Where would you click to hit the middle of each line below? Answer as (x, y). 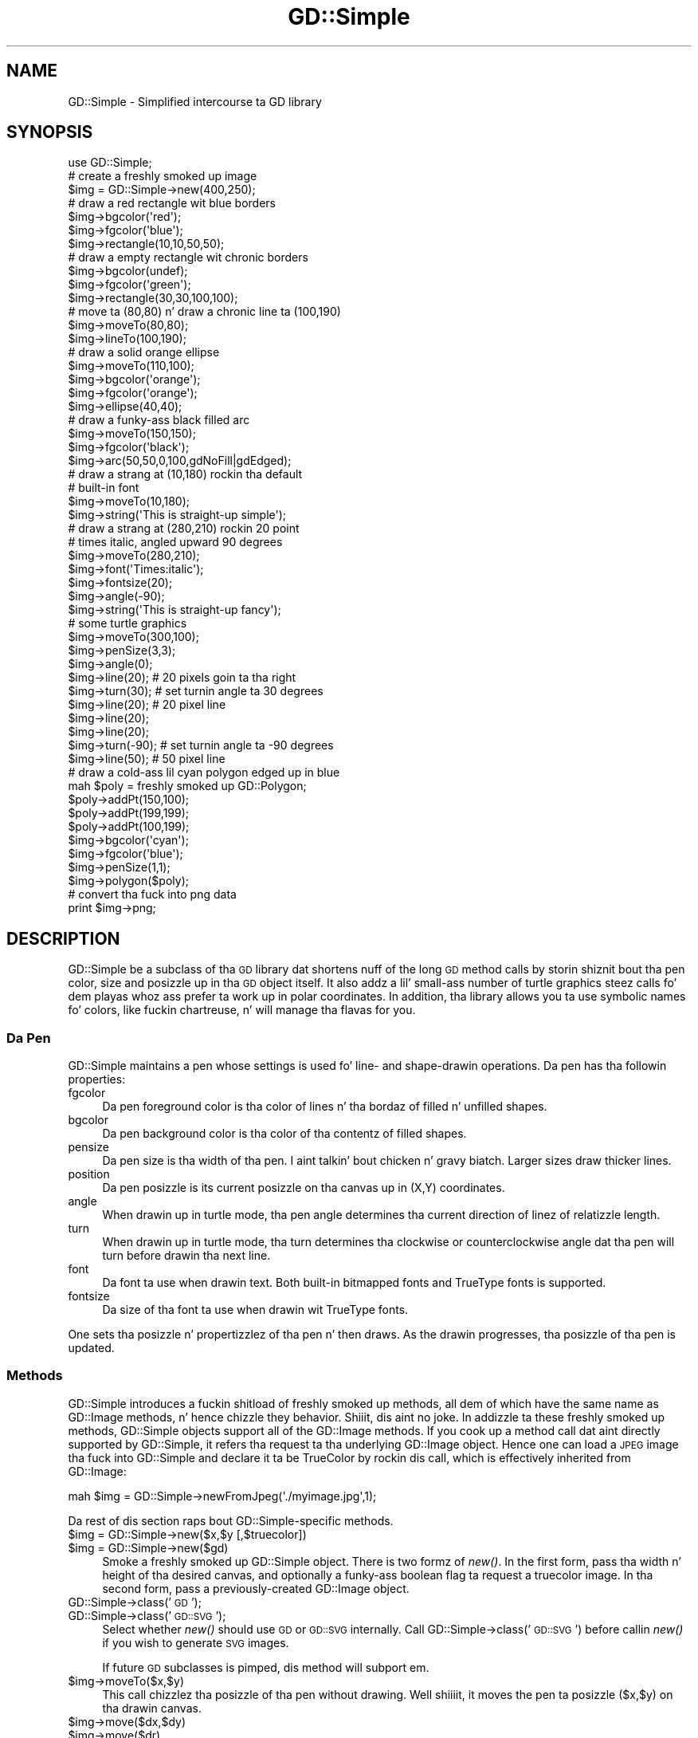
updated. (91, 1348)
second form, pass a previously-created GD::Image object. (256, 1588)
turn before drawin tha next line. (186, 1256)
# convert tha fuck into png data (152, 895)
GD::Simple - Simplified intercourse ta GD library (195, 101)
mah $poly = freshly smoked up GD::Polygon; (187, 786)
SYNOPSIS (50, 132)
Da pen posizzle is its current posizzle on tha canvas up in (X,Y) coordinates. (304, 1188)
